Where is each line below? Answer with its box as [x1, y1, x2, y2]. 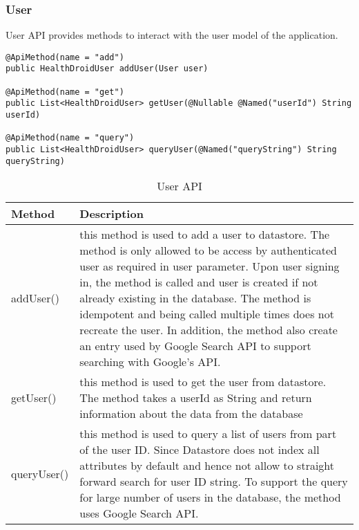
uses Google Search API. [79, 505, 199, 522]
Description [79, 205, 144, 222]
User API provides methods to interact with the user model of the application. [6, 28, 338, 42]
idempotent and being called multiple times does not [79, 306, 334, 322]
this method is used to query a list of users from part [79, 426, 337, 442]
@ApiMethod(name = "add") [6, 52, 124, 62]
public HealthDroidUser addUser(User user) [6, 64, 208, 74]
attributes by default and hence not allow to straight [79, 457, 335, 474]
